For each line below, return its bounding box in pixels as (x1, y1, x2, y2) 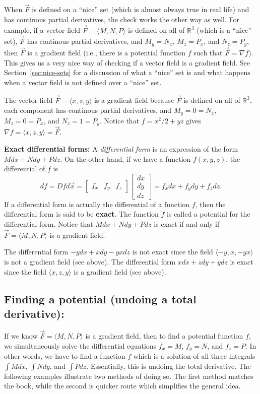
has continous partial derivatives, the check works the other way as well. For (4, 14, 240, 24)
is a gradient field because (94, 95, 174, 105)
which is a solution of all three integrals (133, 351, 255, 361)
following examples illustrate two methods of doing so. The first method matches (4, 370, 253, 381)
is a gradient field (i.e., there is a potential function (27, 47, 186, 58)
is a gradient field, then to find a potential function (85, 331, 243, 341)
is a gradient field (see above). (74, 266, 166, 277)
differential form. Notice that (4, 219, 93, 229)
